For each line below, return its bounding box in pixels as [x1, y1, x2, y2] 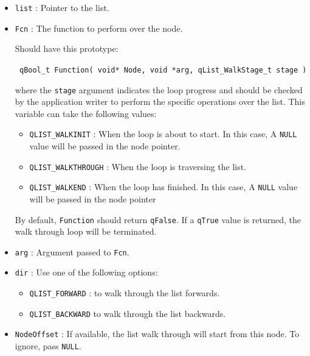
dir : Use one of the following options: [15, 266, 158, 279]
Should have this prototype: [15, 42, 119, 55]
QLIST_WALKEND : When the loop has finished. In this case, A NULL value [29, 180, 298, 193]
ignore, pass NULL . [15, 340, 81, 352]
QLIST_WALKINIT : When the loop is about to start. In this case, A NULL [29, 127, 297, 140]
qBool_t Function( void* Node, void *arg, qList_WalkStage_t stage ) [19, 65, 307, 74]
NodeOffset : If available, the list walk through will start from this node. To [15, 327, 300, 340]
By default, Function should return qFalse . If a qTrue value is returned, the [15, 213, 301, 226]
